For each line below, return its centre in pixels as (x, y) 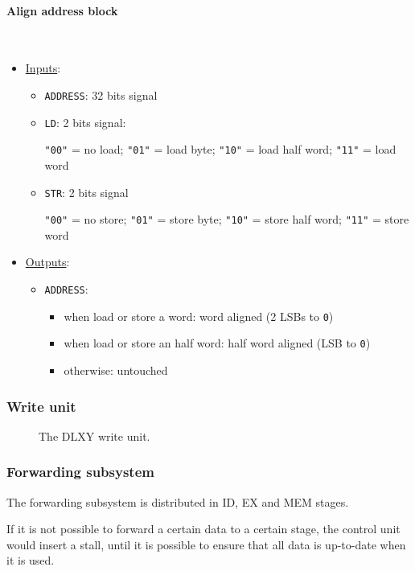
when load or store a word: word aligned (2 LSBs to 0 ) (199, 316)
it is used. (31, 560)
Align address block (62, 10)
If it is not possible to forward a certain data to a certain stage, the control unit (203, 529)
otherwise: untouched (116, 370)
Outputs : (47, 262)
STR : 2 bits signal (86, 192)
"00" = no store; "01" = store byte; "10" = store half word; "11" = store (227, 219)
